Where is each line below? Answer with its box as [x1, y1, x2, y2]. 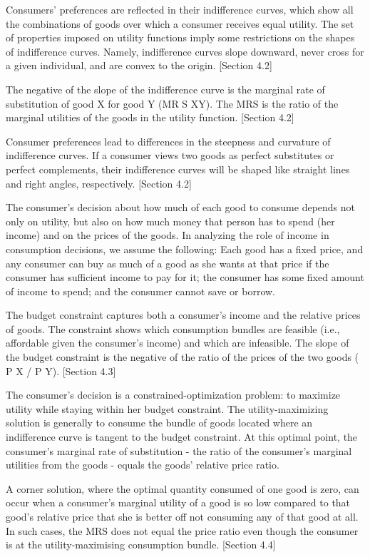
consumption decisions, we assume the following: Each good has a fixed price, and [6, 241, 364, 256]
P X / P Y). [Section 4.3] [6, 363, 116, 378]
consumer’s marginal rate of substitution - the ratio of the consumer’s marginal [6, 443, 352, 458]
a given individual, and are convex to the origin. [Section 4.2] [6, 58, 272, 73]
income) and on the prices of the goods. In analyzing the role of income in [6, 228, 329, 242]
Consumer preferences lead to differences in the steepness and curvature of [6, 133, 331, 148]
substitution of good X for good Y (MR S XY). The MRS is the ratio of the [6, 96, 339, 111]
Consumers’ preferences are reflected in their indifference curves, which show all [6, 2, 354, 16]
